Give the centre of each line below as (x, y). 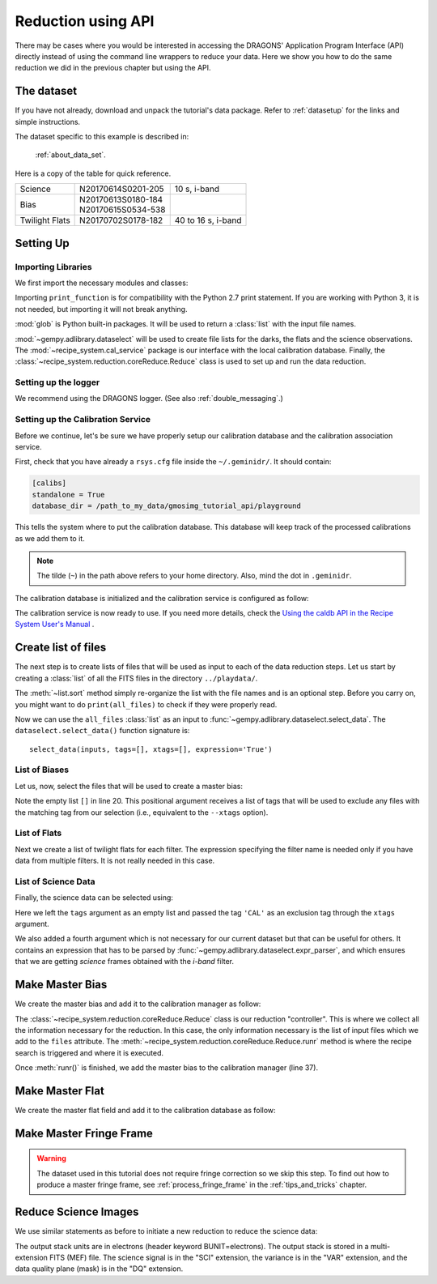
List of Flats (38, 833)
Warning (51, 1158)
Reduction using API (85, 21)
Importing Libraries (53, 267)
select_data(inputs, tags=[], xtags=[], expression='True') (151, 749)
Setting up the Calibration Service (83, 420)
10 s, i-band (197, 189)
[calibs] (49, 483)
